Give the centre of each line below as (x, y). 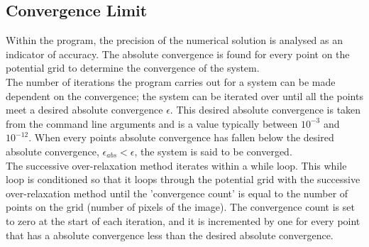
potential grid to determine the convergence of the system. (133, 68)
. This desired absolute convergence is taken (265, 110)
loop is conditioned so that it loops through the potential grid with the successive (183, 179)
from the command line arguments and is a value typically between (152, 123)
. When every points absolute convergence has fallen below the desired (181, 137)
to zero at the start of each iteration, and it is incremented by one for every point (183, 220)
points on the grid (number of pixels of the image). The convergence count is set (180, 207)
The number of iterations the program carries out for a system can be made (171, 81)
